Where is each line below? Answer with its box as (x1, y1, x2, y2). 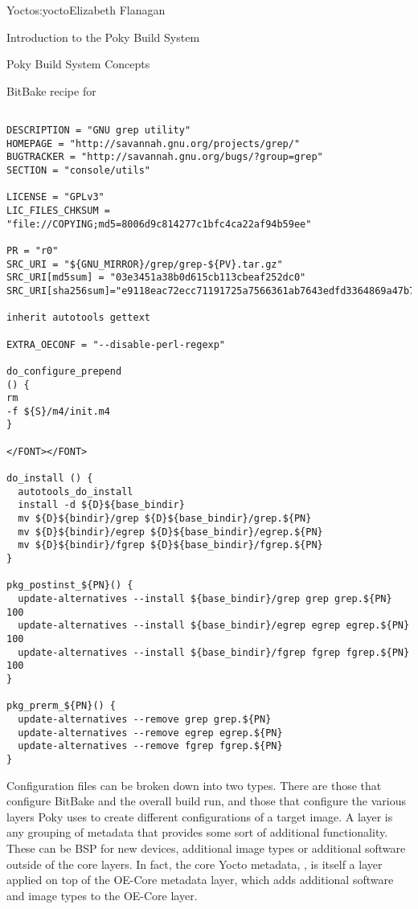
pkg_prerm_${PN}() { (6, 700, 117, 712)
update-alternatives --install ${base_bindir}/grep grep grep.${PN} (18, 593, 392, 604)
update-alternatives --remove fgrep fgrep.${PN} (18, 740, 283, 752)
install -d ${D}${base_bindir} (18, 499, 185, 511)
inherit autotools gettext (6, 312, 150, 324)
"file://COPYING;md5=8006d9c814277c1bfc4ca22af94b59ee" (6, 218, 312, 230)
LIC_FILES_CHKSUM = (6, 204, 110, 216)
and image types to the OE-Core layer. (6, 886, 198, 903)
